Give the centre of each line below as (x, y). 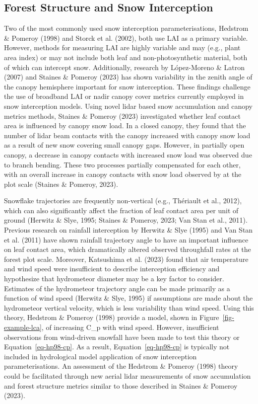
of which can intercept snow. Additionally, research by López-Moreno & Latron (124, 67)
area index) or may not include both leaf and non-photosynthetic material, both (126, 57)
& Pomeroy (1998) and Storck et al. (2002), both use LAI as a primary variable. (126, 38)
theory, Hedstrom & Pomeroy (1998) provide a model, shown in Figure (112, 317)
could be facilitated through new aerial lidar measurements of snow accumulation (128, 375)
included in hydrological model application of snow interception (100, 356)
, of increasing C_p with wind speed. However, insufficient (130, 327)
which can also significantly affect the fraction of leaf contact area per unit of (121, 210)
